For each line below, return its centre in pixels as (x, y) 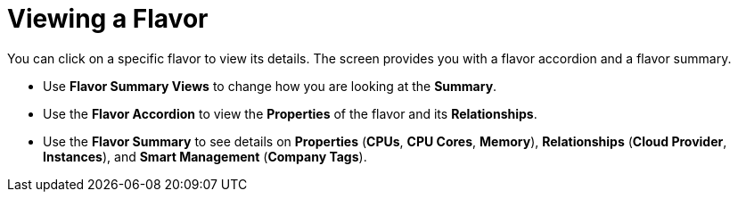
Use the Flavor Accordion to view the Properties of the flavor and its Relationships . (290, 113)
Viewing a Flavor (108, 19)
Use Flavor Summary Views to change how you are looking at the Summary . (270, 86)
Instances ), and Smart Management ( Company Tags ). (205, 156)
